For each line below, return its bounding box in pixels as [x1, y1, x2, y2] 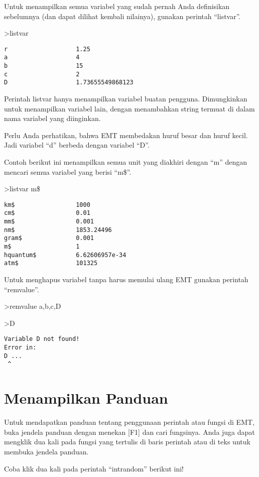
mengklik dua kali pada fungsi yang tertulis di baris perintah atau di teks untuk [4, 436, 250, 447]
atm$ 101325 [4, 260, 98, 267]
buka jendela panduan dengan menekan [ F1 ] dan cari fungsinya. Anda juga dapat [4, 426, 255, 437]
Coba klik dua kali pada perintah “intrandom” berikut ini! [4, 463, 184, 473]
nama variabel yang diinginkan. [4, 113, 101, 124]
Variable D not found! [4, 335, 80, 343]
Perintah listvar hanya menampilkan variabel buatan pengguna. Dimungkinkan [4, 93, 247, 104]
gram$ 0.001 [4, 234, 94, 242]
